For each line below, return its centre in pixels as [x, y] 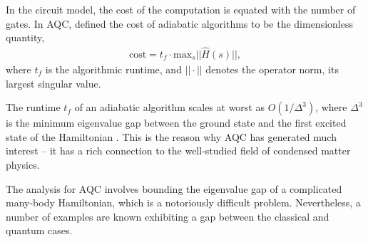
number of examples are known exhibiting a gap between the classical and [168, 216]
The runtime [33, 107]
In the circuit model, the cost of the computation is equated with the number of [181, 9]
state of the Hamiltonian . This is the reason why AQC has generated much [171, 136]
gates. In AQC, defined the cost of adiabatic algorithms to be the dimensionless [179, 23]
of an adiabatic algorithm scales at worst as [169, 107]
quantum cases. [39, 230]
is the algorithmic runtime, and [113, 69]
